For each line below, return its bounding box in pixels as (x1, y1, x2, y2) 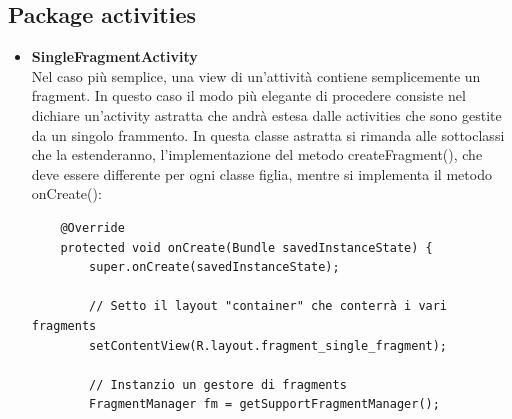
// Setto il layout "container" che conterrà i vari (89, 299, 448, 314)
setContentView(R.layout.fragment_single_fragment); (89, 338, 448, 353)
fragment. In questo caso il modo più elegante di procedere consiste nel (31, 85, 466, 106)
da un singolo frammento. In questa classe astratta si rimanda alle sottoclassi (31, 124, 505, 145)
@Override (60, 220, 125, 235)
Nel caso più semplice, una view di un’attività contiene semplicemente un (31, 65, 481, 86)
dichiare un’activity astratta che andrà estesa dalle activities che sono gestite (31, 104, 502, 125)
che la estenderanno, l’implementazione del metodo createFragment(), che (31, 144, 483, 165)
